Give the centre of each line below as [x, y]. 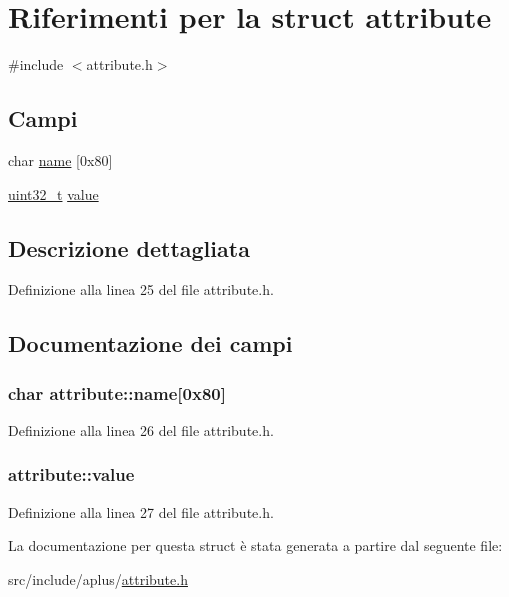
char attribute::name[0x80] [117, 392]
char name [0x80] [60, 159]
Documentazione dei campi [150, 343]
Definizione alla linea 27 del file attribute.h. [141, 511]
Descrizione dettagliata [129, 247]
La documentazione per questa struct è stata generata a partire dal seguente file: [255, 545]
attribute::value [71, 474]
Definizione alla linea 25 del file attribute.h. [141, 289]
